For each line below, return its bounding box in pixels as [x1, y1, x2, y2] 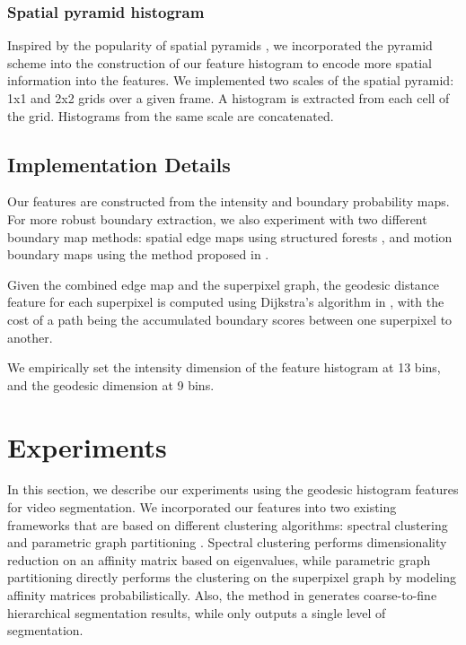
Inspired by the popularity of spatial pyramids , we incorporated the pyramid [7, 36, 433, 55]
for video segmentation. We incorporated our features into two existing [7, 498, 397, 517]
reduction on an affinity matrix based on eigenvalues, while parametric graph [7, 550, 431, 569]
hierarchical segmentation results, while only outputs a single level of [7, 603, 386, 622]
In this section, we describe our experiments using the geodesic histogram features [7, 480, 459, 499]
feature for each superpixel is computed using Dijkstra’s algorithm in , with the [7, 292, 444, 311]
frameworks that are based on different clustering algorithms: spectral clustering [7, 515, 448, 534]
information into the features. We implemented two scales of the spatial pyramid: [7, 71, 454, 90]
